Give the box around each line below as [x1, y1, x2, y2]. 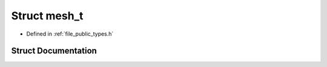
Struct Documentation [11, 46, 97, 56]
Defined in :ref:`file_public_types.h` [26, 30, 114, 37]
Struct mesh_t [11, 9, 84, 22]
